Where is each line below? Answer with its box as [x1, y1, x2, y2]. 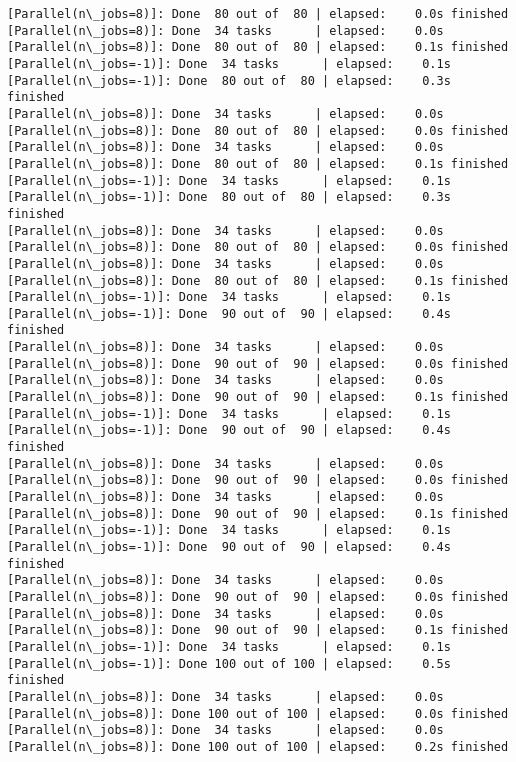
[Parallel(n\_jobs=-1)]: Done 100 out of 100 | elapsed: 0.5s [7, 656, 451, 671]
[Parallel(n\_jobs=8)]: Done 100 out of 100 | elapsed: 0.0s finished [7, 706, 509, 721]
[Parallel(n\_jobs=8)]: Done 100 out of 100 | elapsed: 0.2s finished [7, 739, 509, 754]
